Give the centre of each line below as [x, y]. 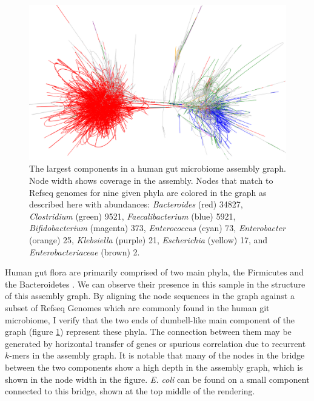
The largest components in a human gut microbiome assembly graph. [158, 168]
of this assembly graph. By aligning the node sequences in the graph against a [150, 296]
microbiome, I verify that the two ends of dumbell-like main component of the [150, 319]
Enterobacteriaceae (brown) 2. [85, 251]
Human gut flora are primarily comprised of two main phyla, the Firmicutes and [154, 272]
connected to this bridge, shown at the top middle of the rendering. [130, 391]
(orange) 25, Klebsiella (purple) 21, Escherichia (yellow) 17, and [149, 240]
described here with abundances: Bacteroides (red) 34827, [136, 204]
